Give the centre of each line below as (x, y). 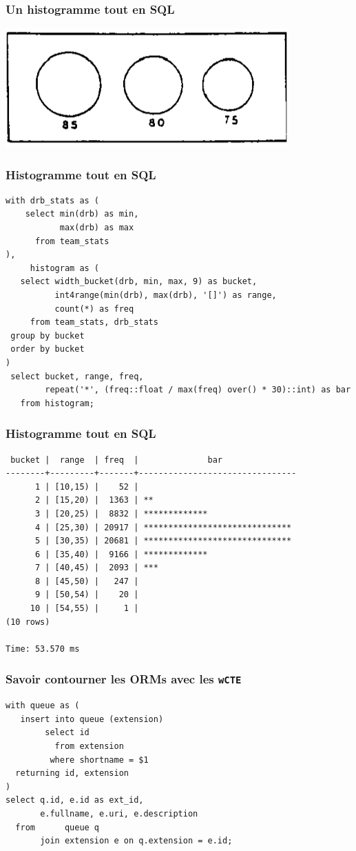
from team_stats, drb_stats (94, 322)
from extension (89, 747)
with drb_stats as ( (53, 200)
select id (67, 733)
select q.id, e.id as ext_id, (75, 800)
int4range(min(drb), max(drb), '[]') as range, (166, 295)
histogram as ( (65, 268)
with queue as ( (43, 706)
